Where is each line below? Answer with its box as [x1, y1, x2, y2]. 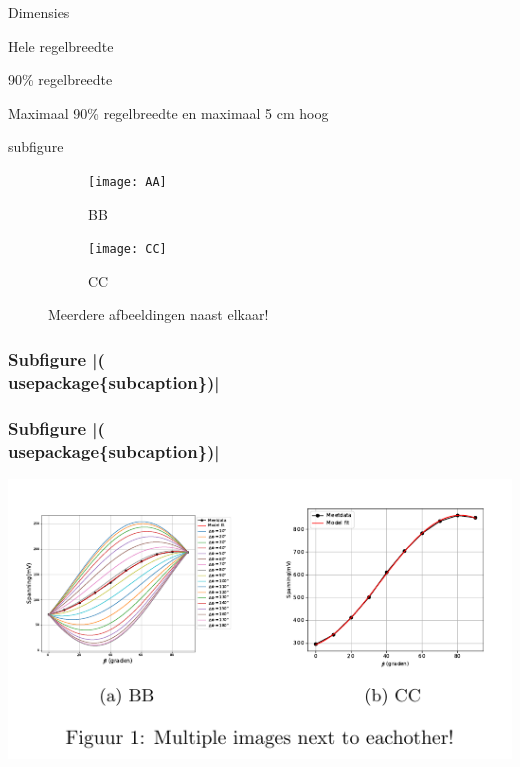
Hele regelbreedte [8, 35, 114, 56]
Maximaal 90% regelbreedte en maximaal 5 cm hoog [8, 102, 329, 123]
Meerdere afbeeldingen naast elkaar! [48, 304, 269, 325]
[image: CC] [88, 242, 167, 257]
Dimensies [8, 2, 70, 22]
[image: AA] [88, 174, 167, 189]
